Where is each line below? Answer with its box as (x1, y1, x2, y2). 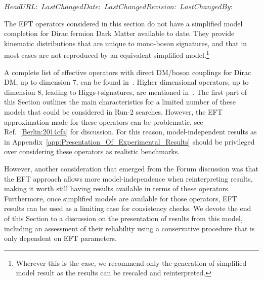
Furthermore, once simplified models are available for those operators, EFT (4, 193, 237, 203)
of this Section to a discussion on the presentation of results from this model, (4, 213, 243, 223)
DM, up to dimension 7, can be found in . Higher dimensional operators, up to (4, 77, 249, 87)
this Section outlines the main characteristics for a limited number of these (4, 96, 236, 107)
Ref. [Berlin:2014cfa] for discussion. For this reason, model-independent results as (4, 126, 257, 137)
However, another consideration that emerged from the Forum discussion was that (4, 163, 258, 173)
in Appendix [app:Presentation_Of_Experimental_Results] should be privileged (4, 136, 255, 147)
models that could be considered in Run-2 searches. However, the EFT (4, 107, 223, 117)
